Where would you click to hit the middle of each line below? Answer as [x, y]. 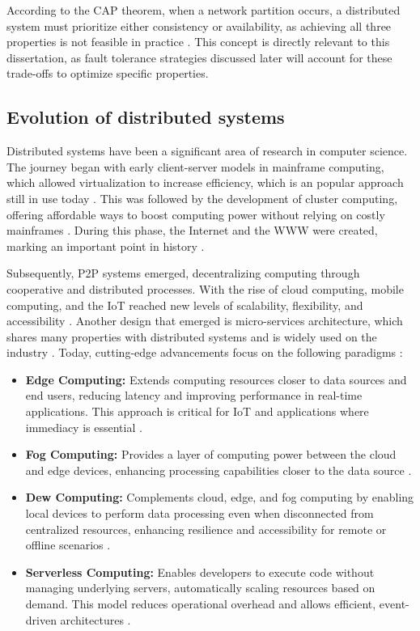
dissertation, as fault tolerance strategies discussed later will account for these [199, 57]
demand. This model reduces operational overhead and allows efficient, [201, 604]
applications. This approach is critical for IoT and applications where [197, 411]
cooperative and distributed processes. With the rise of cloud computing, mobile [205, 288]
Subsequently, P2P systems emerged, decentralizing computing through [183, 273]
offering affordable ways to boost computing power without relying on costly [196, 214]
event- [394, 604]
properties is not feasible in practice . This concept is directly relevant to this [198, 42]
